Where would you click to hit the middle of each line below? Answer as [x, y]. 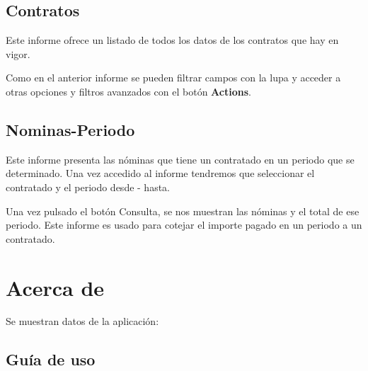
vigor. [18, 53]
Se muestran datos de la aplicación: [82, 321]
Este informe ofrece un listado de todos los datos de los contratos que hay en [172, 40]
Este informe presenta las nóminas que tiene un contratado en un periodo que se [180, 159]
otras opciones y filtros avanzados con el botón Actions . [128, 91]
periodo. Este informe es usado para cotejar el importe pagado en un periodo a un [184, 225]
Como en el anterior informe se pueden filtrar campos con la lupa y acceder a [173, 78]
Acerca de [55, 287]
